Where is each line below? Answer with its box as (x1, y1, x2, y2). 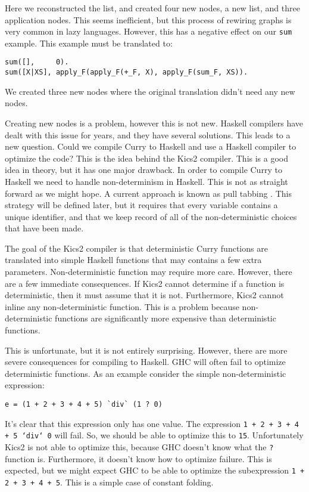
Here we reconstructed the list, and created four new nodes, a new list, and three (5, 2, 300, 14)
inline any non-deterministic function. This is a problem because (5, 300, 239, 312)
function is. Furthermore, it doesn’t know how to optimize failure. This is (5, 452, 272, 465)
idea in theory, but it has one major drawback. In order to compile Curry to (5, 163, 282, 176)
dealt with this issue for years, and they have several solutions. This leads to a (5, 128, 291, 141)
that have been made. (5, 222, 84, 234)
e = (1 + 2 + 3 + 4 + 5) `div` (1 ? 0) (5, 400, 163, 409)
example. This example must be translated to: (5, 36, 173, 49)
